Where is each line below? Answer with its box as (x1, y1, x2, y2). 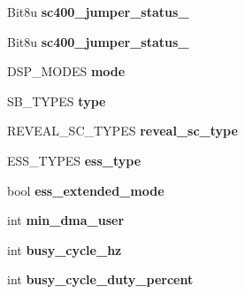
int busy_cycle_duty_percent (7, 270, 194, 289)
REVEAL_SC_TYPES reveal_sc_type (7, 121, 238, 140)
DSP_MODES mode (7, 62, 126, 81)
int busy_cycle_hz (7, 240, 122, 259)
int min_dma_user (7, 211, 125, 229)
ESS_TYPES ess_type (7, 151, 142, 169)
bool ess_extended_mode (7, 181, 165, 199)
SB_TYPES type (7, 91, 106, 110)
